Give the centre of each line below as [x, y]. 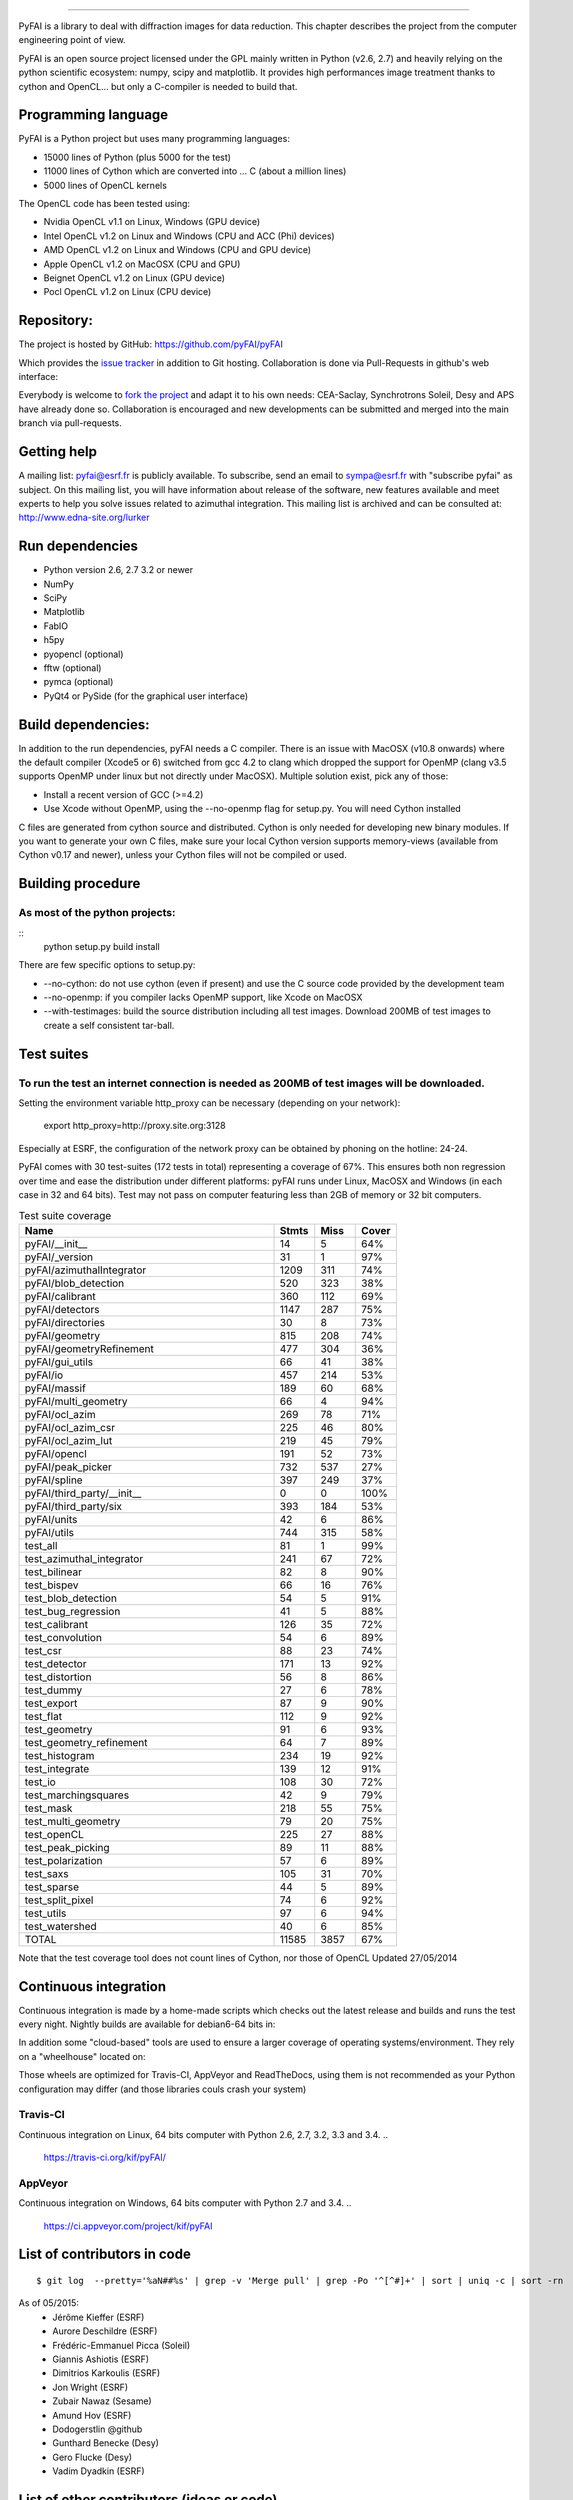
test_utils [45, 1913]
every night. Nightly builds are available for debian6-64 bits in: [147, 2024]
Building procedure [79, 883]
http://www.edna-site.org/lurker [84, 517]
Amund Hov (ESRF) [92, 2415]
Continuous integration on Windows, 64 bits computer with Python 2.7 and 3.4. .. [185, 2203]
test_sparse [52, 1887]
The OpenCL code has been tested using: [104, 204]
